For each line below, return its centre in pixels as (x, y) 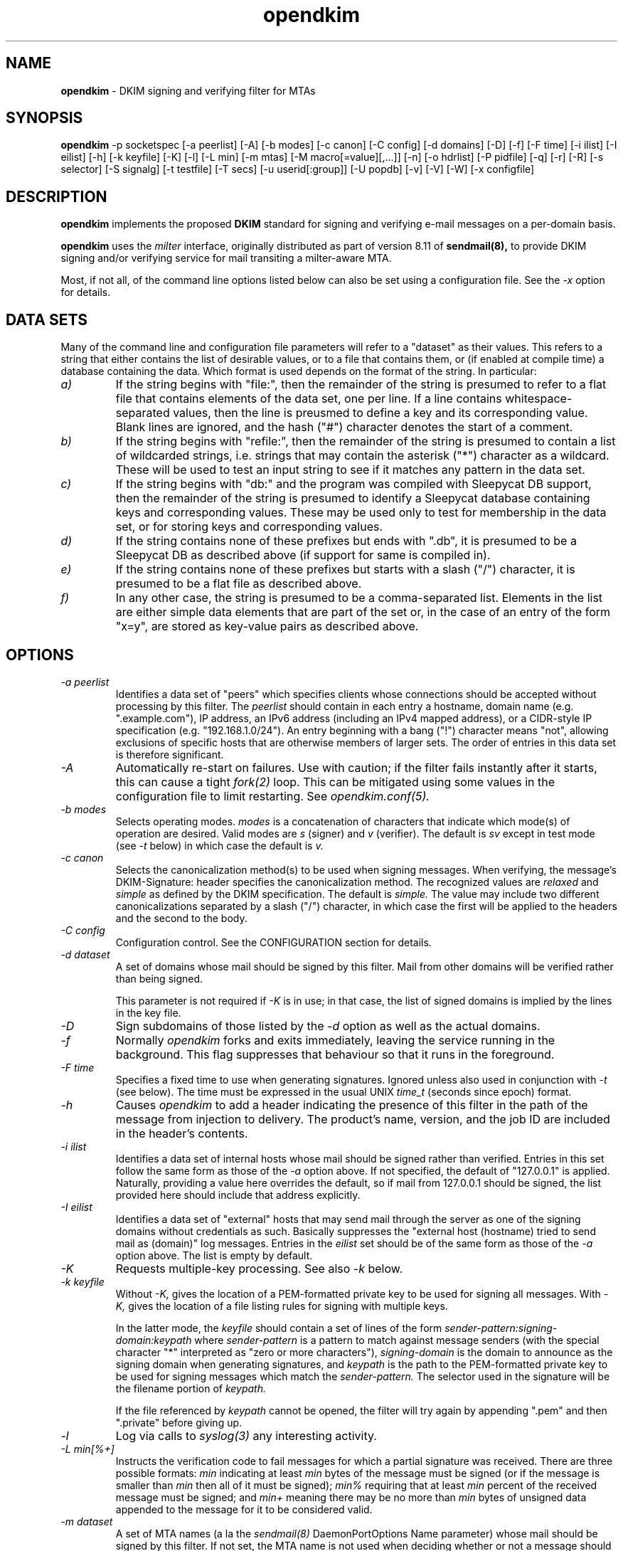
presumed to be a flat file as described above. (239, 584)
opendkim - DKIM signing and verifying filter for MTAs (188, 90)
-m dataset (87, 1521)
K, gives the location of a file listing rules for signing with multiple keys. (282, 1306)
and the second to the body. (181, 918)
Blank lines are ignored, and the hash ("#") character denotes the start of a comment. (344, 427)
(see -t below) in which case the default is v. (219, 845)
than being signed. (159, 978)
